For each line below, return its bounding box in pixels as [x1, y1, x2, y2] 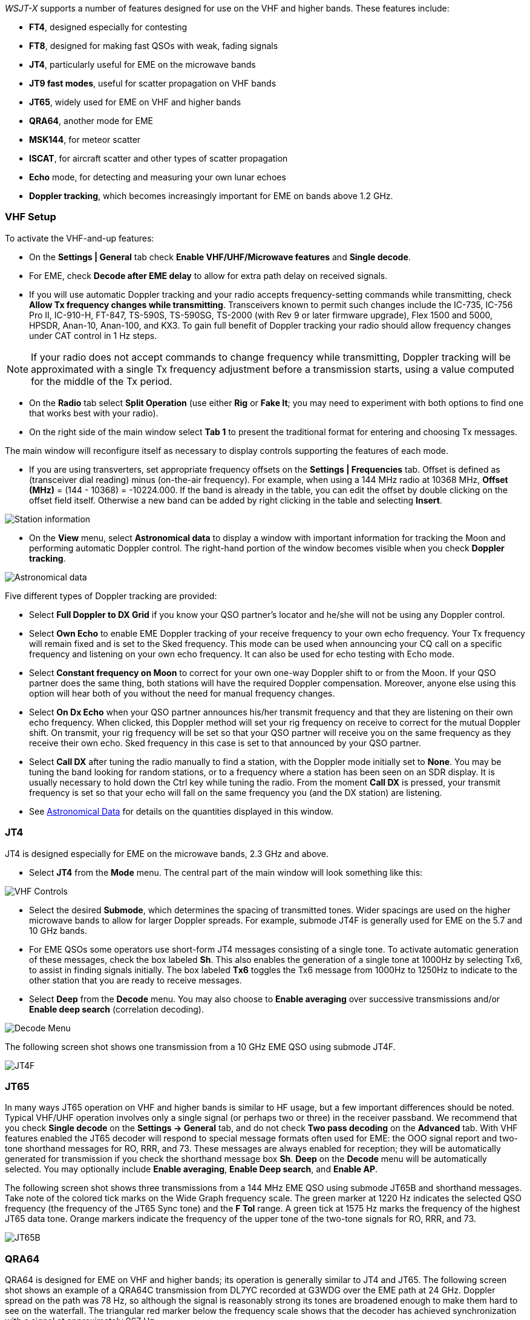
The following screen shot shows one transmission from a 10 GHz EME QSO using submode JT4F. [5, 1041, 396, 1052]
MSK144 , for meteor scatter [29, 134, 141, 145]
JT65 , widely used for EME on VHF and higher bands [29, 97, 241, 107]
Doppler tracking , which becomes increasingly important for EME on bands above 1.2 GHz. [29, 191, 393, 201]
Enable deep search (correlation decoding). [29, 1003, 204, 1014]
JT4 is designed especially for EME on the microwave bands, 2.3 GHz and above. [5, 848, 329, 859]
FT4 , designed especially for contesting [29, 22, 188, 32]
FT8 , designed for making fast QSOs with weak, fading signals [29, 41, 278, 51]
